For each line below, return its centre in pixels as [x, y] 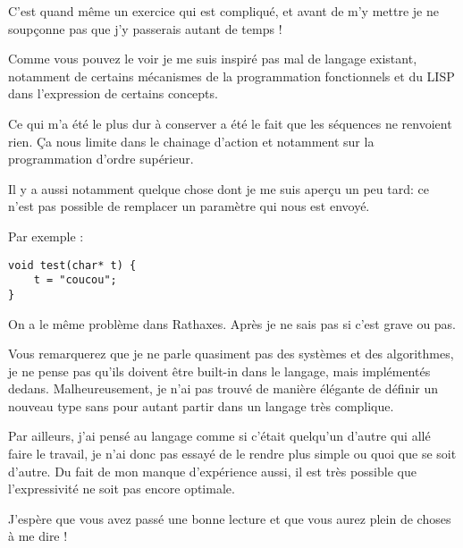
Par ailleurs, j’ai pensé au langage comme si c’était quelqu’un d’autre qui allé [219, 436]
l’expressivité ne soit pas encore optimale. [122, 489]
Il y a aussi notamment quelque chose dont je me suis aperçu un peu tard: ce [219, 188]
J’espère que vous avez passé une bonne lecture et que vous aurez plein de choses [230, 518]
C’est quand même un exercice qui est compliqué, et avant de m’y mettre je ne [223, 11]
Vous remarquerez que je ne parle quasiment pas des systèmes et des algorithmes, [231, 354]
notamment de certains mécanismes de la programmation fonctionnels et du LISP [231, 76]
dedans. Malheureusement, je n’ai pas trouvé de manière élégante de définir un [223, 388]
